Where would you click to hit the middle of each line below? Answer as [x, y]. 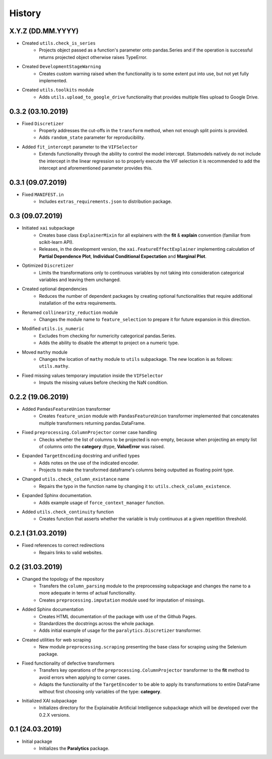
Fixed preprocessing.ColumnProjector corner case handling [89, 432]
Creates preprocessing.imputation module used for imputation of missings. [122, 600]
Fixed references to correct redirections [63, 546]
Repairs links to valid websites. [71, 552]
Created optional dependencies [55, 289]
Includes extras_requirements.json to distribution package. [106, 201]
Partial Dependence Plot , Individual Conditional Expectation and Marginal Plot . [123, 256]
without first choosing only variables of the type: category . [100, 691]
